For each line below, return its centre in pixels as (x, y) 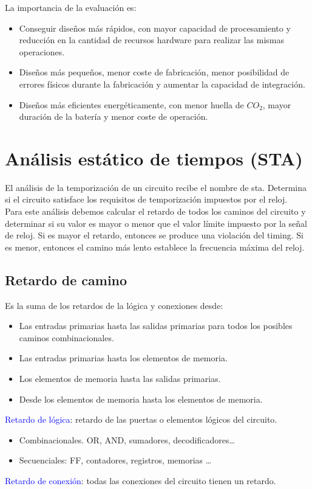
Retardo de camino (66, 279)
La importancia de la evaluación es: (71, 7)
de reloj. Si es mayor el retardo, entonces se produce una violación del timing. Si (154, 235)
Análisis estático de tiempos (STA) (154, 158)
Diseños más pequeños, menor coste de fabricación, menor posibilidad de (154, 72)
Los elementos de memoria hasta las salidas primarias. (120, 379)
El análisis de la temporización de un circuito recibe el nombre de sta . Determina (156, 187)
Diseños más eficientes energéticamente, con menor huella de (131, 104)
